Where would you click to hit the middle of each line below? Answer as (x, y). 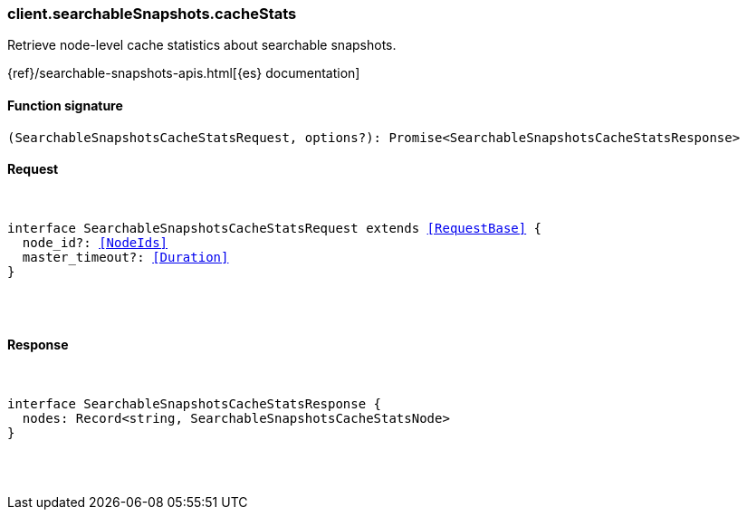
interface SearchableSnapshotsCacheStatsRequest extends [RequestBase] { (275, 228)
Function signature (65, 105)
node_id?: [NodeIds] (95, 242)
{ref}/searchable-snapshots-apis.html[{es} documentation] (184, 73)
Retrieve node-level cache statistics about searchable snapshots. (202, 45)
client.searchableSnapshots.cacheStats (152, 14)
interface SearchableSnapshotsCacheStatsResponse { (195, 404)
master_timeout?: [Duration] (125, 257)
